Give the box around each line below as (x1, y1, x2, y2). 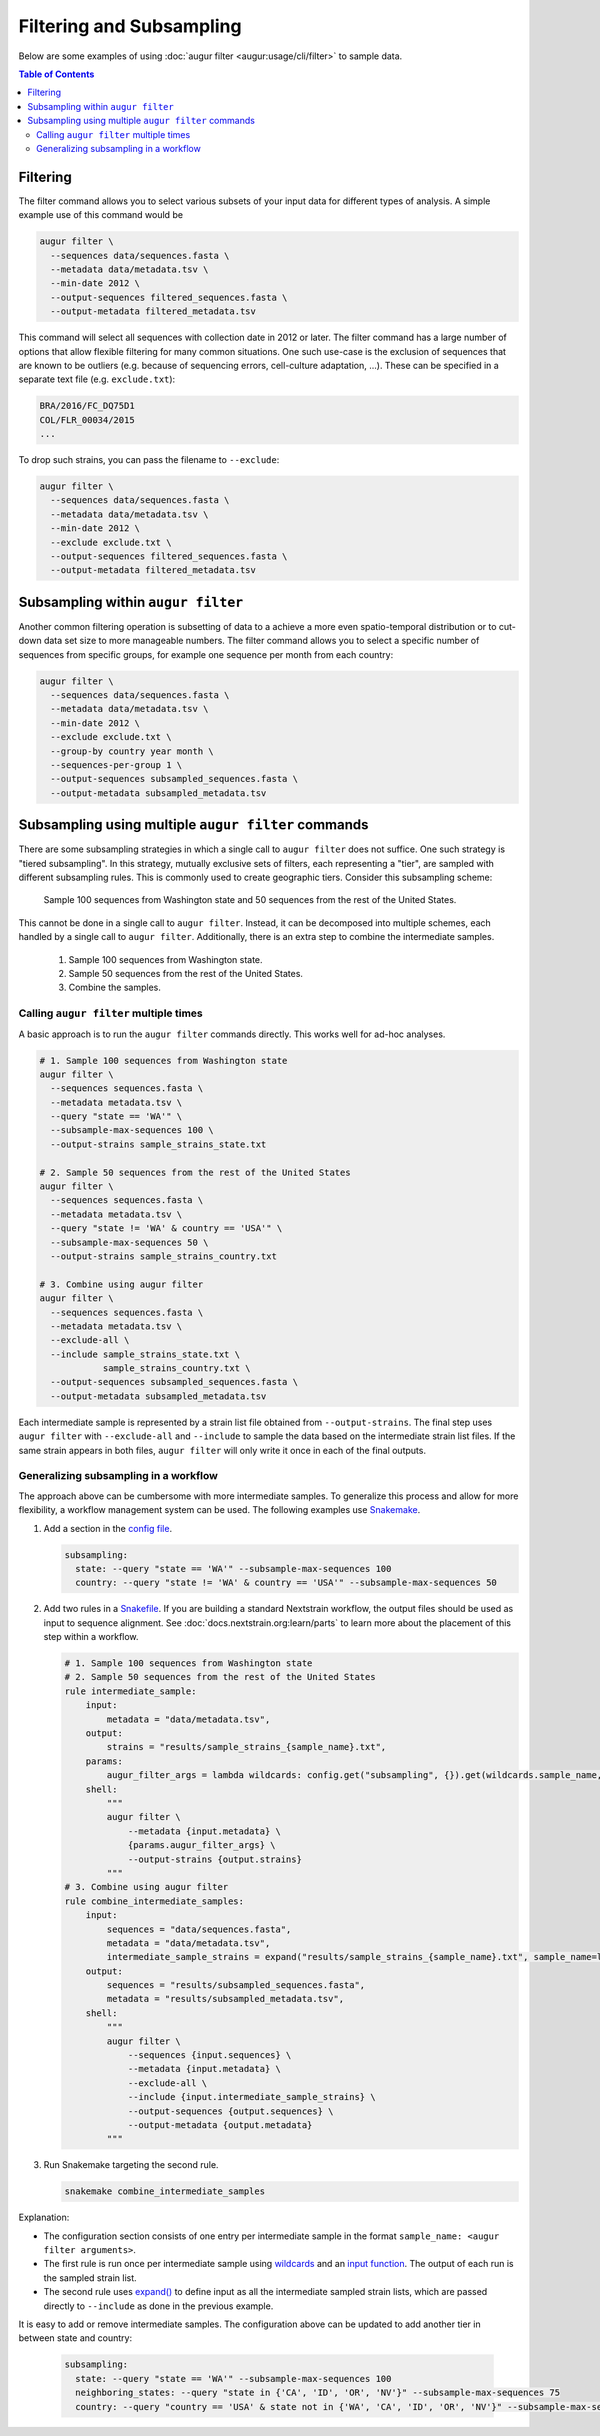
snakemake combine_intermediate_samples (64, 2186, 265, 2197)
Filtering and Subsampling (18, 15, 242, 37)
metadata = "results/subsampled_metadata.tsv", (106, 1993, 345, 2005)
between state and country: (18, 2332, 133, 2344)
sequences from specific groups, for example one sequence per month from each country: (18, 648, 394, 660)
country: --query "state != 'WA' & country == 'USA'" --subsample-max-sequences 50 (75, 1577, 497, 1589)
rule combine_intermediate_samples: (64, 1895, 245, 1907)
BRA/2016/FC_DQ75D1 (39, 400, 135, 412)
